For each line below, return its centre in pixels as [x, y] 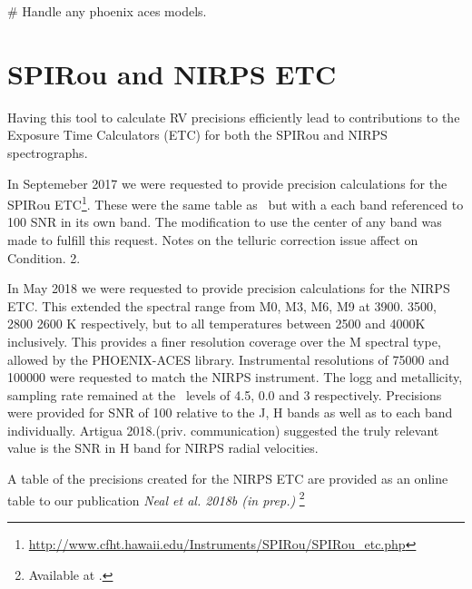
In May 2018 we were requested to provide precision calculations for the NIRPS [229, 288]
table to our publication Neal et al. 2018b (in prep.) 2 [156, 498]
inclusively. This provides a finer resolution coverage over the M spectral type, [224, 341]
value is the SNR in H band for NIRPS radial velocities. [163, 448]
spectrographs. [48, 152]
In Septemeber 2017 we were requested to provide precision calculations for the [227, 183]
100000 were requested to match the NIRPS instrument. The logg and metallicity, [235, 377]
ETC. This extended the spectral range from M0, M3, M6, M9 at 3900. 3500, [222, 305]
